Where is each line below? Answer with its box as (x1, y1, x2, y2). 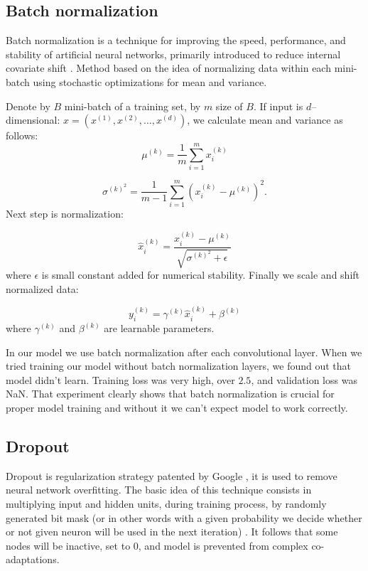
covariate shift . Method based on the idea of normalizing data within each (6, 60, 331, 75)
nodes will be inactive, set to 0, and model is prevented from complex (6, 538, 308, 553)
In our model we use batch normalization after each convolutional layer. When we (6, 344, 362, 359)
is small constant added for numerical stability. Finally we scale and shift (41, 267, 360, 282)
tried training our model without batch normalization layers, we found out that (6, 358, 352, 373)
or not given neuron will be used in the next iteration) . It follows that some (6, 524, 338, 539)
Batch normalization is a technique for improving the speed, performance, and (6, 33, 346, 48)
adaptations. (6, 552, 60, 567)
